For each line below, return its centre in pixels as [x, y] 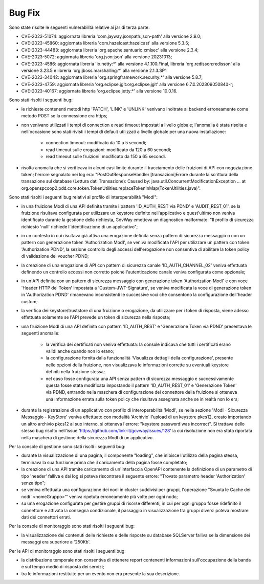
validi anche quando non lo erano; [80, 351]
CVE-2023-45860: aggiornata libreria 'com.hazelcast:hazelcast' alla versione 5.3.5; [105, 43]
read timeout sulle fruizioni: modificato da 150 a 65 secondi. [106, 157]
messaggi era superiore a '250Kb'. [56, 542]
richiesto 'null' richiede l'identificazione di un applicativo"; [79, 226]
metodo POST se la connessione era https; [64, 116]
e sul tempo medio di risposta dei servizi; [63, 567]
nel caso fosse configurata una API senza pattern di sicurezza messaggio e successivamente [140, 379]
